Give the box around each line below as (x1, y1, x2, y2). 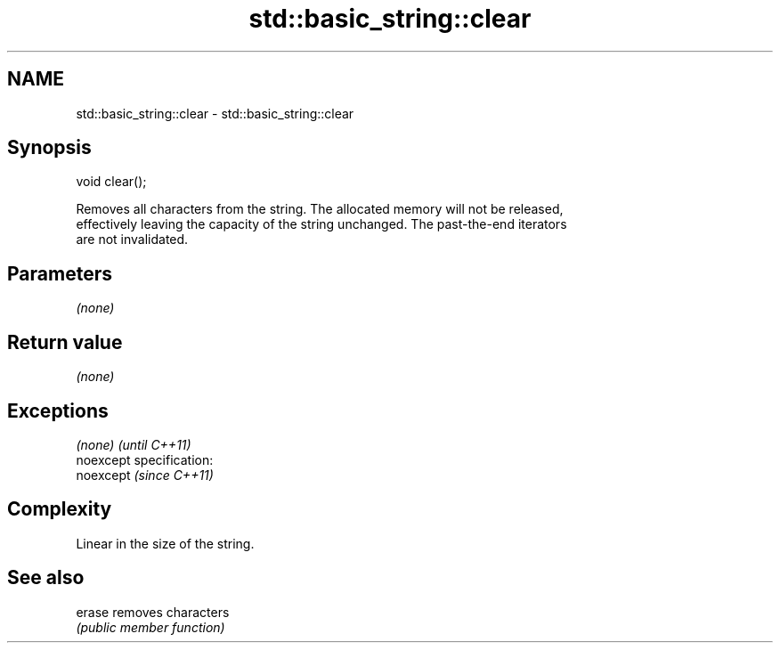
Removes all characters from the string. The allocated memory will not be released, (76, 201, 564, 217)
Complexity (7, 498, 112, 521)
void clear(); (76, 174, 147, 190)
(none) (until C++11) (76, 436, 191, 452)
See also (7, 566, 85, 589)
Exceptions (7, 399, 109, 422)
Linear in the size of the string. (76, 535, 255, 551)
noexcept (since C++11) (76, 467, 214, 483)
